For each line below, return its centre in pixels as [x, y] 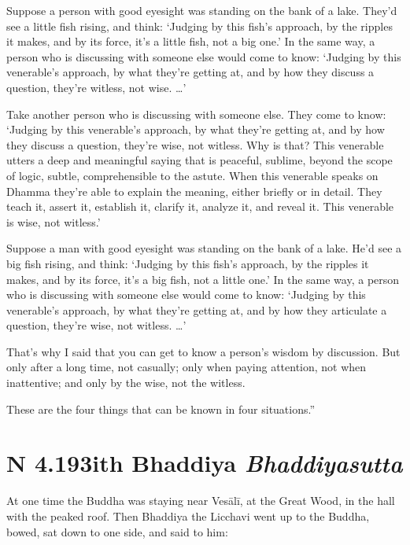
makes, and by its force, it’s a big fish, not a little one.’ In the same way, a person [203, 279]
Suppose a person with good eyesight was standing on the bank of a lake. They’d [202, 10]
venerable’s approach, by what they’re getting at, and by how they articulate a [197, 309]
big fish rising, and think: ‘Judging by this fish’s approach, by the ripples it [188, 263]
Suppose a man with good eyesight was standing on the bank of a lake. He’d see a [204, 248]
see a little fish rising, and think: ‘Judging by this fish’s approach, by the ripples [199, 26]
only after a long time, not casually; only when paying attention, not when [187, 367]
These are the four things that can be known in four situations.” [161, 409]
